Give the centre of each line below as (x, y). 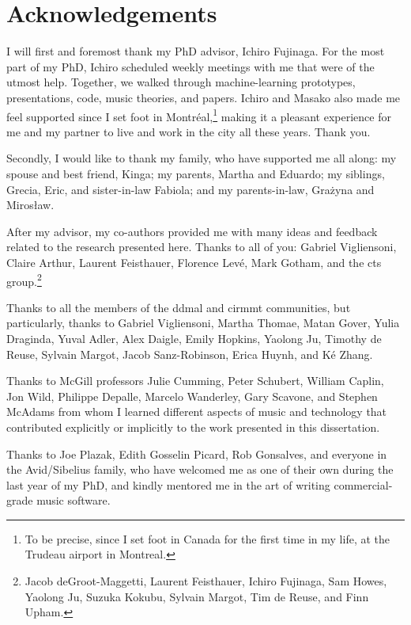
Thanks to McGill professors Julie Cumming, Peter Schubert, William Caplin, (195, 381)
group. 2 (24, 280)
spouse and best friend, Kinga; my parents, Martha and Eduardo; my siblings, (196, 173)
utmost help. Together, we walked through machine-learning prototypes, (181, 82)
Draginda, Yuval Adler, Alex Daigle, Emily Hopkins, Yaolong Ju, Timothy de (194, 338)
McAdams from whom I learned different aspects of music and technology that (197, 412)
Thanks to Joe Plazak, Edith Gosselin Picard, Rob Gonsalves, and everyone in (197, 454)
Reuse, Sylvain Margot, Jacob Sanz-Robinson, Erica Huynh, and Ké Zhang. (190, 354)
